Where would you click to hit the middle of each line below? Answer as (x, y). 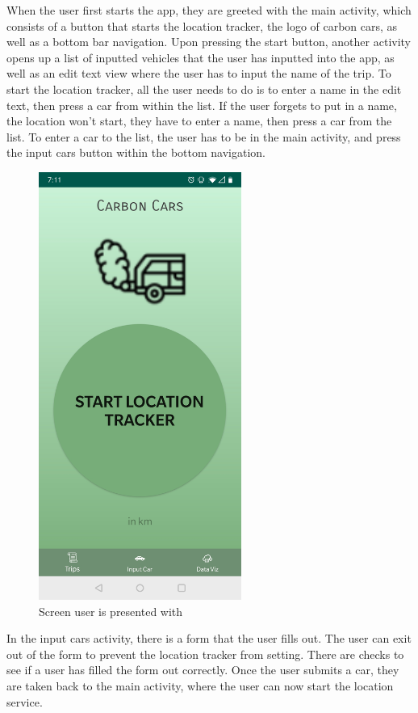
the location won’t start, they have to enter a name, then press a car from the (199, 121)
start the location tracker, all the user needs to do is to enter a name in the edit (204, 89)
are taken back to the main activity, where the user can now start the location (200, 686)
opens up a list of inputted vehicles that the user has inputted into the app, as (201, 57)
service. (25, 701)
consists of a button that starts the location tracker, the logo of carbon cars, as (202, 25)
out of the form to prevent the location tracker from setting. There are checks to (205, 654)
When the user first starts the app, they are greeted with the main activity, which (209, 10)
